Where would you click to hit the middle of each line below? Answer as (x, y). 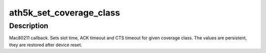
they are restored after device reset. (46, 45)
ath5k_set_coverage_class (65, 13)
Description (29, 26)
